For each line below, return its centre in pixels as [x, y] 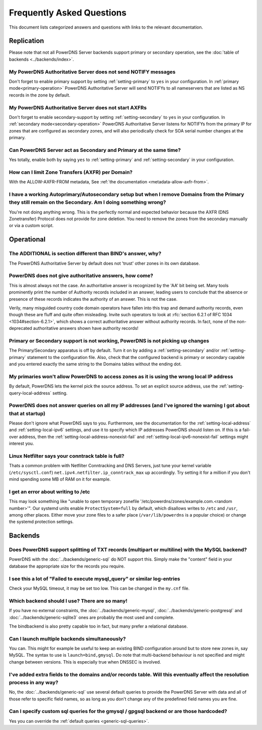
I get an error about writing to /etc [49, 491]
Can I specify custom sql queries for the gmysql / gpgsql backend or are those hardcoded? [118, 712]
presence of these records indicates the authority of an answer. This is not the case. [93, 299]
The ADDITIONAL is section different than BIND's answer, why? [85, 254]
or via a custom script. [31, 226]
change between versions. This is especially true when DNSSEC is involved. [85, 662]
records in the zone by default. [40, 95]
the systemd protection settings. [41, 522]
